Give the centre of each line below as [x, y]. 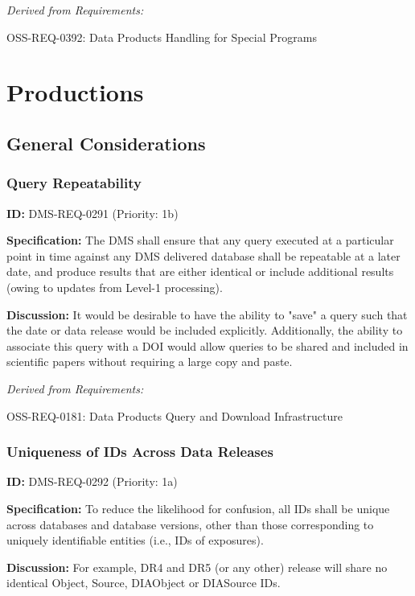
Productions [75, 92]
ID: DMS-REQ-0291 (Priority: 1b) [92, 213]
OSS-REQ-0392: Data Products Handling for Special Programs [162, 37]
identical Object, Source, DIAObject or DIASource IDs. [144, 583]
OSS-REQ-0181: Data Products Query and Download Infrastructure [175, 415]
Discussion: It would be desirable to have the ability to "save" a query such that [207, 314]
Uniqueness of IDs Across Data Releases [140, 452]
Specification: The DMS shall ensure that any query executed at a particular [200, 240]
